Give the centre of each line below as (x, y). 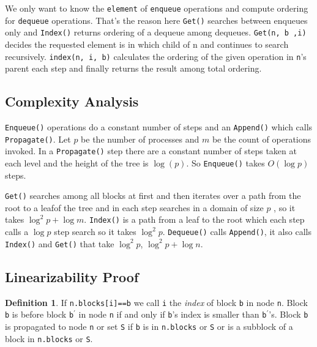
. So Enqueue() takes (226, 162)
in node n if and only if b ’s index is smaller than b (173, 314)
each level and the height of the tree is (77, 162)
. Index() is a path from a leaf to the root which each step (194, 219)
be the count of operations (262, 139)
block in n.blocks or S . (49, 338)
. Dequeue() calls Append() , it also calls (237, 232)
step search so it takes (95, 232)
